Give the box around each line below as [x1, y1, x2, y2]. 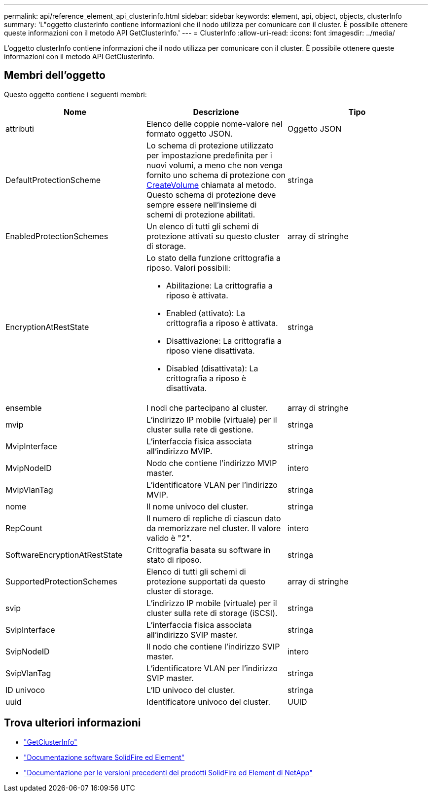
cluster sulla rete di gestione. [146, 424, 253, 434]
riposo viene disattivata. [166, 345, 255, 356]
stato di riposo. [146, 554, 202, 565]
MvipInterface [5, 441, 57, 451]
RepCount [5, 523, 42, 533]
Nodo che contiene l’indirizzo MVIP [146, 458, 277, 468]
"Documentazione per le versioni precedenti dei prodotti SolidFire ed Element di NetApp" [24, 768, 313, 777]
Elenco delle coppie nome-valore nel [146, 118, 283, 129]
